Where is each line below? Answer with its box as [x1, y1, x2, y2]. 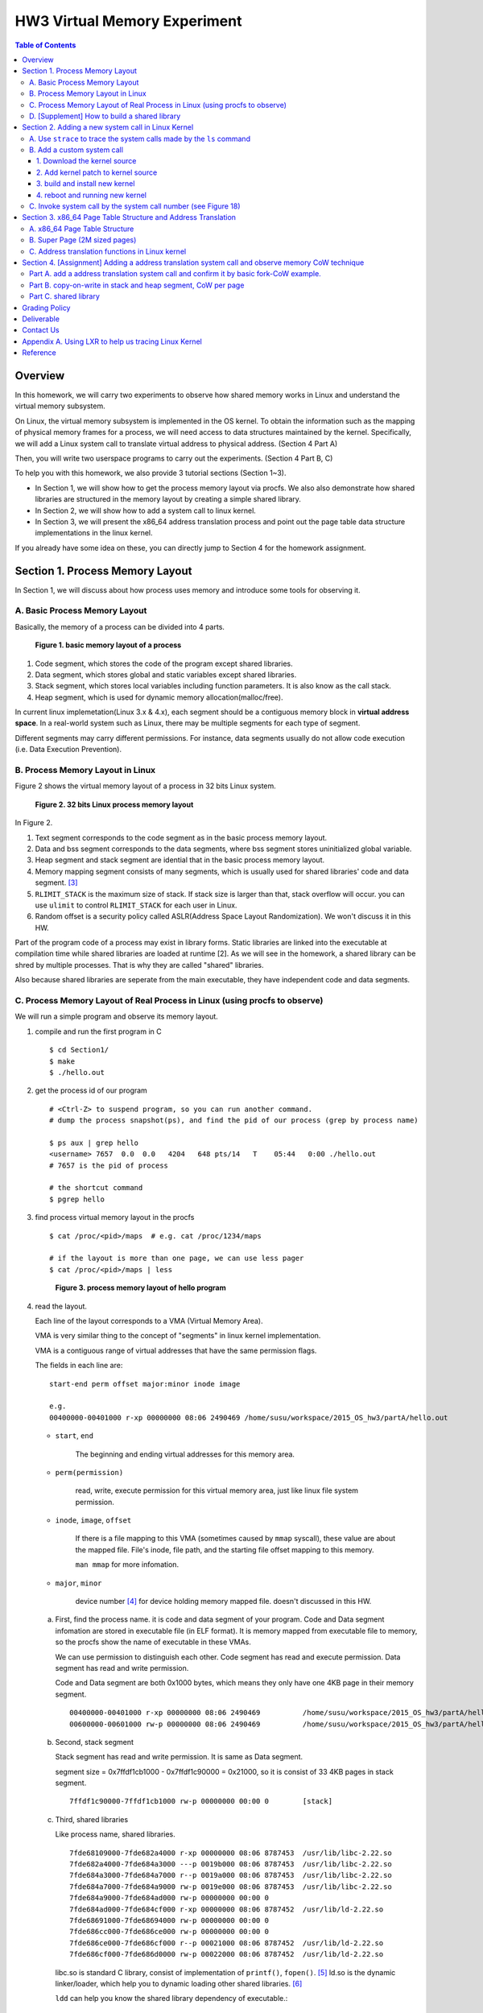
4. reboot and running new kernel [36, 190, 147, 200]
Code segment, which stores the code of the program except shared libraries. [35, 659, 293, 668]
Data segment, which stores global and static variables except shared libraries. [35, 669, 297, 680]
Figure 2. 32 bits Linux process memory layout [35, 800, 194, 809]
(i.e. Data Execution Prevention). [14, 745, 122, 754]
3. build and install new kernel [36, 179, 135, 188]
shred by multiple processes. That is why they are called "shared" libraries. [14, 960, 265, 969]
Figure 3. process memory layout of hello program [55, 1283, 227, 1292]
